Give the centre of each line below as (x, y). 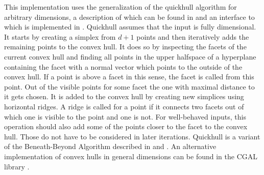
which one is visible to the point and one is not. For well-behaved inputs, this (125, 116)
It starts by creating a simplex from (60, 36)
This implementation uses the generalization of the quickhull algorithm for (121, 7)
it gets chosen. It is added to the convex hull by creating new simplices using (124, 96)
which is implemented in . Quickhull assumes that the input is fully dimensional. (130, 27)
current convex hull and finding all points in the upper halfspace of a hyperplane (130, 56)
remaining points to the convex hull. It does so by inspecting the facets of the (125, 47)
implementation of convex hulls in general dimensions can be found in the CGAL (131, 156)
